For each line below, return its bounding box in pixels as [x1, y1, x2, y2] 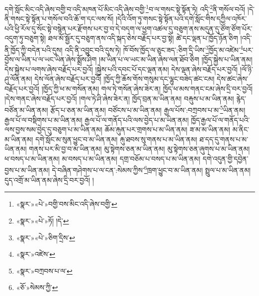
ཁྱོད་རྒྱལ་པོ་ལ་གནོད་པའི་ [191, 114, 250, 125]
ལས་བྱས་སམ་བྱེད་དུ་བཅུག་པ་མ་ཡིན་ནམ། [4, 124, 102, 135]
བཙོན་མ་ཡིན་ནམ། [4, 104, 48, 115]
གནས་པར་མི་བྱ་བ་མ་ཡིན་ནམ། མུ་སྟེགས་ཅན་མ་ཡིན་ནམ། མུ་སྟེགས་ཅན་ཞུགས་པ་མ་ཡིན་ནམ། [29, 144, 250, 154]
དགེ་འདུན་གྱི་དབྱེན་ [202, 153, 249, 163]
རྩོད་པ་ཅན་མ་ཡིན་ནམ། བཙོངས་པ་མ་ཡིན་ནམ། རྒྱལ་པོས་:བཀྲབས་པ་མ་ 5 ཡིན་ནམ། [50, 103, 246, 115]
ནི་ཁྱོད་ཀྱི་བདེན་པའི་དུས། [4, 44, 63, 55]
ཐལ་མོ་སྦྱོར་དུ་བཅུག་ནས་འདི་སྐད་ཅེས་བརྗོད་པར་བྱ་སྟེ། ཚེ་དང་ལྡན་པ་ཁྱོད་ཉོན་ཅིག [48, 33, 238, 43]
